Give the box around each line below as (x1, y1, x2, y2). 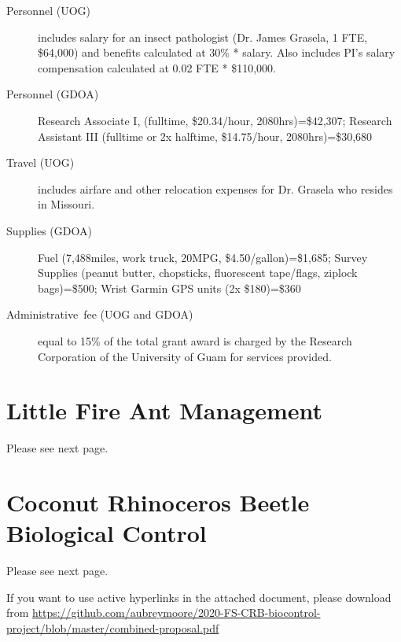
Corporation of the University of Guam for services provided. (38, 348, 332, 364)
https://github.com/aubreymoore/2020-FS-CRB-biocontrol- (32, 604, 321, 621)
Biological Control (6, 517, 207, 549)
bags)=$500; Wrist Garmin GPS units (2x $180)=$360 (38, 279, 301, 296)
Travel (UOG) (6, 154, 75, 171)
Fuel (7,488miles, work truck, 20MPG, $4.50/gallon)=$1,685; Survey (38, 249, 368, 265)
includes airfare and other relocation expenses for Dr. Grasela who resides (38, 180, 393, 197)
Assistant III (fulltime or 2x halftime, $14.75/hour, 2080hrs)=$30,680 (38, 127, 373, 144)
